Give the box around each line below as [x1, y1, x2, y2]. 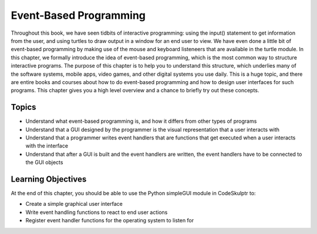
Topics [11, 102, 36, 112]
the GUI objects [25, 159, 63, 166]
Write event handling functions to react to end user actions [25, 209, 168, 216]
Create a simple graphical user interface [25, 200, 123, 208]
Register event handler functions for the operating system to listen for [25, 217, 194, 224]
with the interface [25, 142, 69, 149]
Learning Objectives [11, 174, 87, 184]
